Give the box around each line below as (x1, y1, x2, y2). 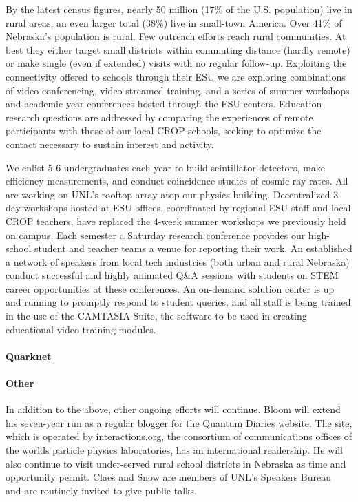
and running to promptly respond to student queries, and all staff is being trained (6, 295, 351, 309)
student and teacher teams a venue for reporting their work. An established (34, 241, 352, 255)
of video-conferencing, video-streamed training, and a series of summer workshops (6, 83, 350, 97)
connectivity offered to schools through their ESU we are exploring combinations (6, 69, 346, 83)
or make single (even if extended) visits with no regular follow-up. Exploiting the (6, 56, 347, 70)
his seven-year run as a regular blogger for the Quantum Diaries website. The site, (6, 415, 352, 430)
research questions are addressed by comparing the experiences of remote (6, 109, 313, 124)
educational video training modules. (6, 322, 156, 336)
